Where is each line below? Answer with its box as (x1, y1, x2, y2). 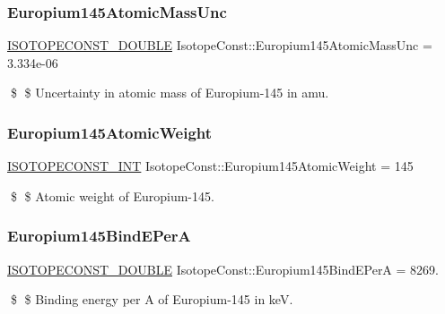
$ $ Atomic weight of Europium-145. (10, 186, 214, 205)
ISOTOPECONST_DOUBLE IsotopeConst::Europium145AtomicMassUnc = (7, 36, 432, 55)
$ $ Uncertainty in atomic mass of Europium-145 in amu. (10, 83, 329, 102)
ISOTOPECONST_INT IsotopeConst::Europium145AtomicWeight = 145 (7, 157, 414, 175)
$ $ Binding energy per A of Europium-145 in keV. (10, 290, 293, 309)
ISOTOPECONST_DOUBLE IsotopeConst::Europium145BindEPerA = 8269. (7, 259, 439, 278)
